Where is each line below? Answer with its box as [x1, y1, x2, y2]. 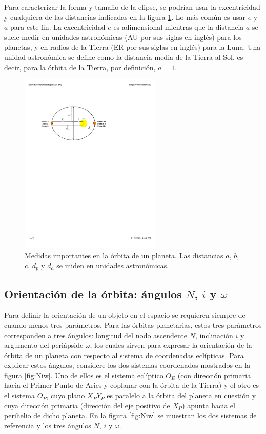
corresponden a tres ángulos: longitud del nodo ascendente [4, 329, 188, 340]
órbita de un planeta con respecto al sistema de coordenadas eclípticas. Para [4, 349, 244, 360]
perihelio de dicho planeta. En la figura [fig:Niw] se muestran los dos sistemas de [4, 410, 257, 421]
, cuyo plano [46, 390, 85, 401]
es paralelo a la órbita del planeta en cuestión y [107, 390, 256, 401]
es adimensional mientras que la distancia [113, 22, 244, 32]
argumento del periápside [4, 340, 84, 350]
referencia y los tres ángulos [4, 420, 91, 430]
